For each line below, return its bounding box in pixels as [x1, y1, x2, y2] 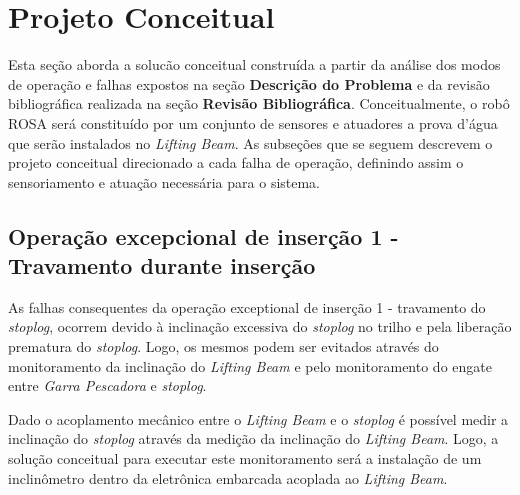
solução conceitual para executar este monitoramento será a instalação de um [8, 448, 482, 469]
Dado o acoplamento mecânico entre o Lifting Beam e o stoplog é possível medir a [8, 408, 509, 429]
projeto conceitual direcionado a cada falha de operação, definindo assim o [8, 152, 464, 173]
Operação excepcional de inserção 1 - [8, 220, 399, 251]
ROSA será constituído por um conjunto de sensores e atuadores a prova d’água [8, 112, 498, 133]
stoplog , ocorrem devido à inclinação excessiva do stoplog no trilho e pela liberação [8, 316, 512, 337]
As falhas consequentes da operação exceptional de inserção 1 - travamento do [8, 296, 486, 317]
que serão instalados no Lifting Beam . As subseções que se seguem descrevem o [8, 132, 493, 153]
